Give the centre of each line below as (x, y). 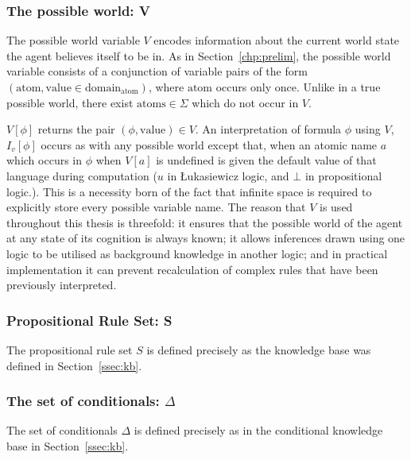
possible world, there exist (70, 102)
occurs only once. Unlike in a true (298, 87)
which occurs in (45, 160)
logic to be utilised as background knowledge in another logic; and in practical (197, 253)
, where (166, 87)
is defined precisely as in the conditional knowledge (258, 430)
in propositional (343, 175)
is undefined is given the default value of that (266, 160)
